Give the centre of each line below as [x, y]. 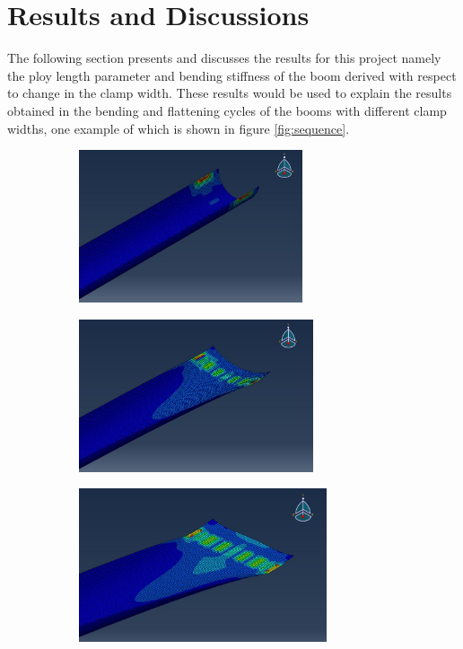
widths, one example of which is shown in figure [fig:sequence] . [179, 128]
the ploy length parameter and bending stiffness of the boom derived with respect [232, 75]
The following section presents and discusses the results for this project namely [224, 58]
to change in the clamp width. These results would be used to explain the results [230, 93]
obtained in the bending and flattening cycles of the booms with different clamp [227, 110]
